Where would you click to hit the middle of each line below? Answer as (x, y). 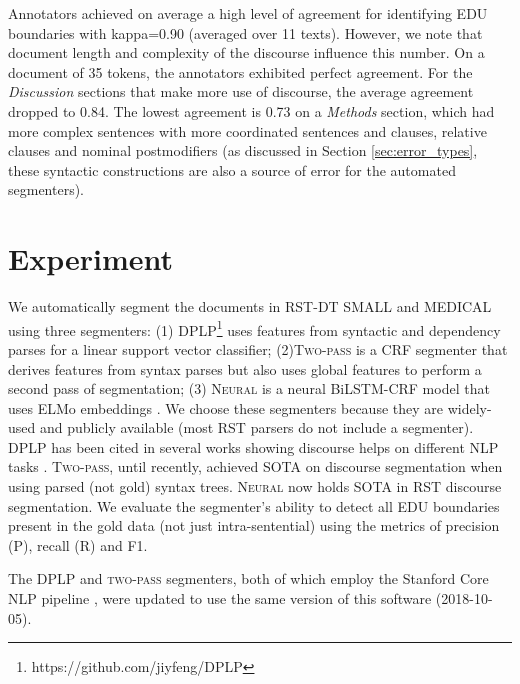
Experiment (91, 258)
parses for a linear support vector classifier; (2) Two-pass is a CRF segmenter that (258, 348)
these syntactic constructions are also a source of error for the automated (232, 169)
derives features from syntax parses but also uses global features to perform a (245, 368)
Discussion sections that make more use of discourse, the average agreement (241, 91)
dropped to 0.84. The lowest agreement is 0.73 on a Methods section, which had (251, 110)
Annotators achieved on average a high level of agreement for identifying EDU (248, 13)
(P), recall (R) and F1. (78, 544)
